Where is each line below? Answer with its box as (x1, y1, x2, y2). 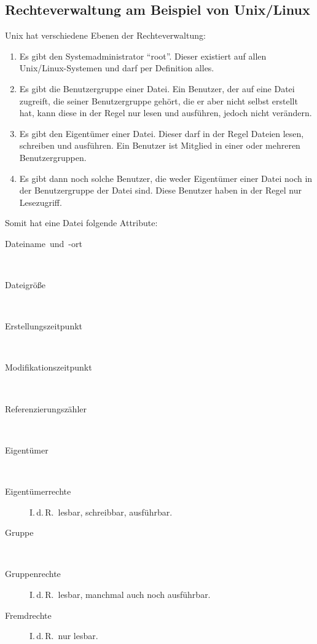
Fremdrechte (5, 608, 52, 621)
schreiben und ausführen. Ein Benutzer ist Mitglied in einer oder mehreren (19, 139, 300, 152)
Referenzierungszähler (5, 402, 87, 415)
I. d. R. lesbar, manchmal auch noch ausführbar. (29, 588, 211, 601)
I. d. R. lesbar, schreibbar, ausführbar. (29, 505, 173, 518)
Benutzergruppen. (19, 151, 87, 163)
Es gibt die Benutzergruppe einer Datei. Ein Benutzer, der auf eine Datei (19, 82, 295, 95)
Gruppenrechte (5, 567, 61, 580)
